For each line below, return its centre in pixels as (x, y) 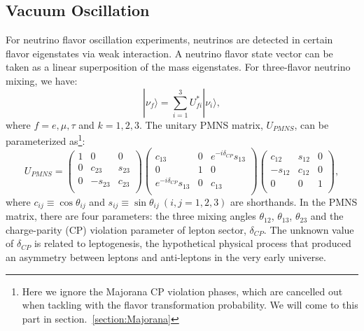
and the (327, 216)
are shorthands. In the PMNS (294, 201)
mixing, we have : (42, 80)
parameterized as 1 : (45, 140)
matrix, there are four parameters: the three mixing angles (131, 216)
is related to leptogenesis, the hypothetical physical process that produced (192, 243)
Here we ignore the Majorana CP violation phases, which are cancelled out (182, 291)
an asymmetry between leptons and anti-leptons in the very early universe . (166, 256)
